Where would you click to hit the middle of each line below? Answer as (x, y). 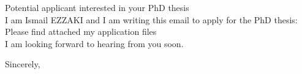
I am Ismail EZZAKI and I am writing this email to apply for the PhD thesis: (151, 19)
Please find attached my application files (81, 31)
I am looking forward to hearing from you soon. (94, 43)
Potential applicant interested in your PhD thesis (97, 7)
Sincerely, (23, 64)
